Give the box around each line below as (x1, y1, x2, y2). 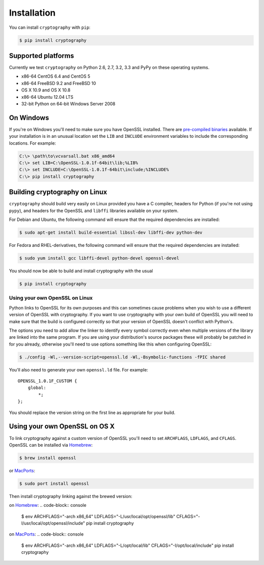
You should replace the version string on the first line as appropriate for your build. (9, 410, 176, 415)
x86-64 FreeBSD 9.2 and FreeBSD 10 (21, 80, 96, 86)
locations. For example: (9, 140, 56, 146)
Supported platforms (9, 51, 74, 60)
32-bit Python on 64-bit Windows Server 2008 (21, 101, 116, 107)
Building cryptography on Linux (9, 188, 108, 196)
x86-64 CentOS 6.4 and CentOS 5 (21, 73, 90, 79)
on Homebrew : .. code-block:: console (9, 502, 87, 508)
